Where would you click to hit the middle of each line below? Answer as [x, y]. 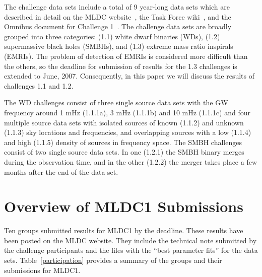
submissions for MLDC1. [42, 270]
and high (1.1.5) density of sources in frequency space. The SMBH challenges [123, 142]
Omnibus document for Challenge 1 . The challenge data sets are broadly [118, 26]
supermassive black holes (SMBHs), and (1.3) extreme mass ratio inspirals [119, 46]
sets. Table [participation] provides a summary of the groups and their [113, 260]
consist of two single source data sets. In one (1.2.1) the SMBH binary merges [124, 152]
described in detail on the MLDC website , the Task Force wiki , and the [118, 16]
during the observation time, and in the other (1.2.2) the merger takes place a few [130, 161]
